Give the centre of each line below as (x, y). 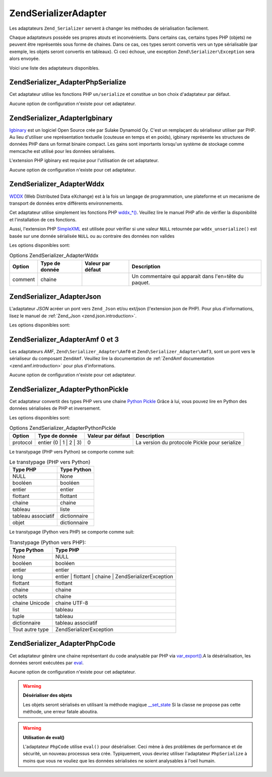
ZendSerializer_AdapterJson (55, 297)
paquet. (141, 283)
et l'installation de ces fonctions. (43, 219)
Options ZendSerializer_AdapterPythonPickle (63, 428)
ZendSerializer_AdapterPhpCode (62, 644)
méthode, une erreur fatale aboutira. (60, 711)
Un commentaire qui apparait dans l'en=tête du (188, 276)
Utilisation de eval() (44, 737)
